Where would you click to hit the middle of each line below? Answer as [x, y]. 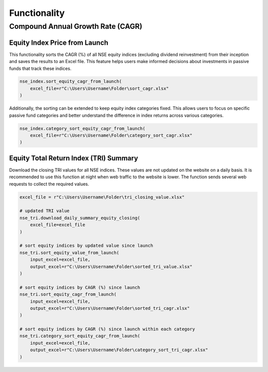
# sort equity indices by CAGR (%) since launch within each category [107, 329]
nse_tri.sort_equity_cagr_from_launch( [68, 295]
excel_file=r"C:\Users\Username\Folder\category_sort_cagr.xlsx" [111, 136]
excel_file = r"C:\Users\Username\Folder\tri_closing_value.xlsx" [102, 197]
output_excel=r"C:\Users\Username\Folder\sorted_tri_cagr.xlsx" [110, 308]
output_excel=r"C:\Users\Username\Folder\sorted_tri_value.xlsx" [111, 266]
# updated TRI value [44, 211]
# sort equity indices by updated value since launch [86, 246]
